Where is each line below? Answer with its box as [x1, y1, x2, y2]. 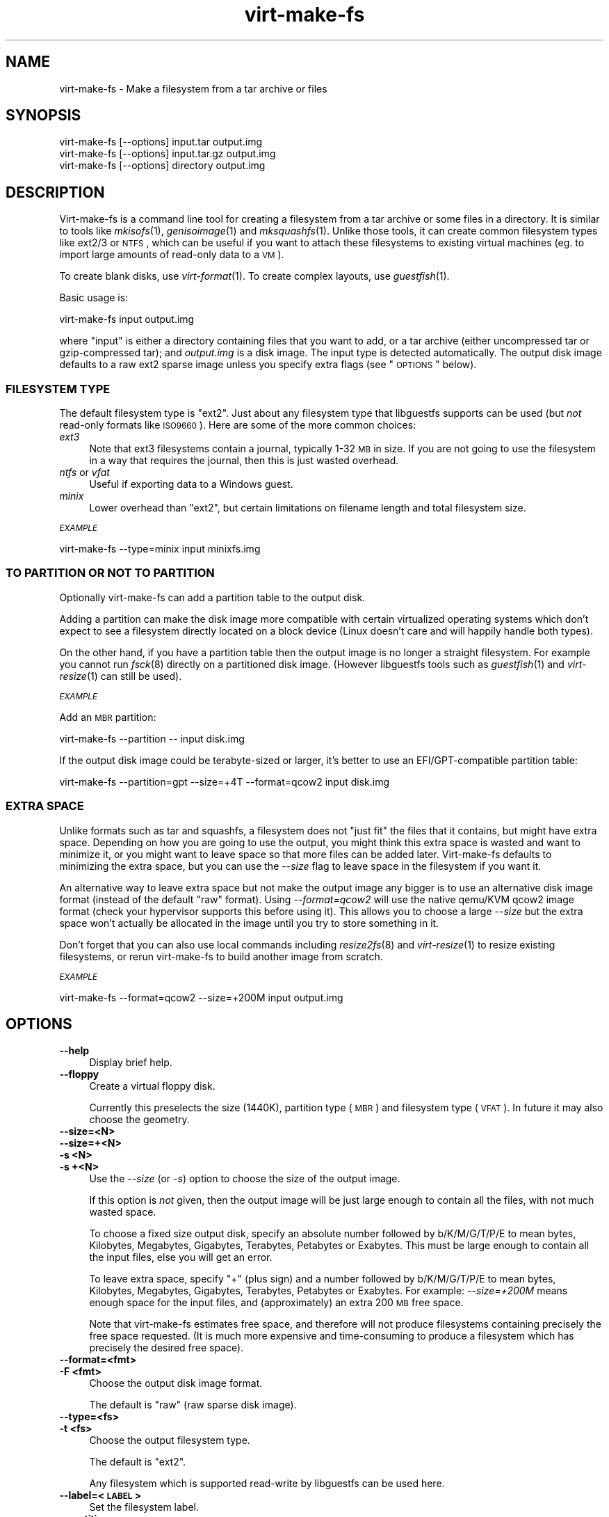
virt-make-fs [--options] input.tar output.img [59, 136, 262, 148]
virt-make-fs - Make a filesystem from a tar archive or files [59, 82, 327, 95]
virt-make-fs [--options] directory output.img [59, 159, 266, 172]
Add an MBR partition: [59, 710, 156, 723]
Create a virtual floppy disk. [89, 1080, 216, 1093]
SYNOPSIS [6, 106, 81, 125]
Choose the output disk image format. [89, 1377, 263, 1390]
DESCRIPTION [6, 183, 105, 201]
